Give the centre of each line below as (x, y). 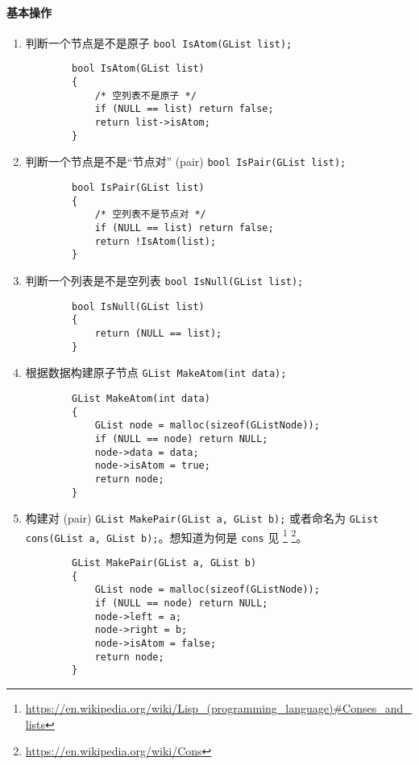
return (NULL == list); (158, 333)
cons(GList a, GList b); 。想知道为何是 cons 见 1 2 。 (166, 535)
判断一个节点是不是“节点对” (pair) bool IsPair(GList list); (186, 161)
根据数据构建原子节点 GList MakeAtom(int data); (156, 372)
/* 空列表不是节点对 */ (150, 215)
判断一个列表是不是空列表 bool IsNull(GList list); (164, 280)
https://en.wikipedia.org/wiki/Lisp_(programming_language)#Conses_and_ (218, 708)
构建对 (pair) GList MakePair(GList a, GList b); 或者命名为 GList (202, 518)
